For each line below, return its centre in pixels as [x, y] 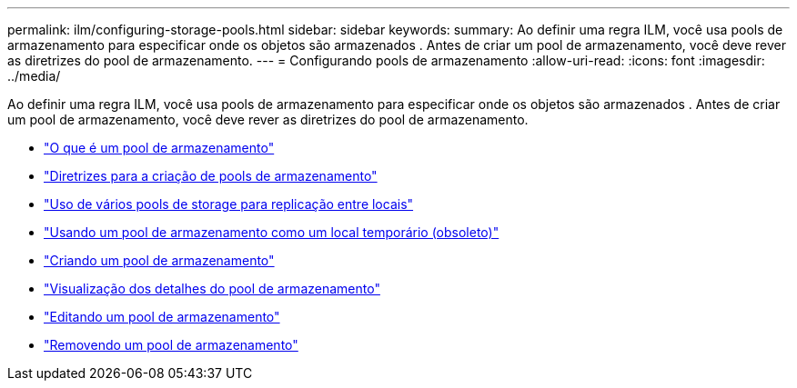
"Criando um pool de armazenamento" [159, 260]
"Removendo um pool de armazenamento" [171, 345]
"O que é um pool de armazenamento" [159, 148]
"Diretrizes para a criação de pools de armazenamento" [211, 176]
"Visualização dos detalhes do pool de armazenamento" [212, 289]
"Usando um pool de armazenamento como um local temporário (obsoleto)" [272, 232]
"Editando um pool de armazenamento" [162, 317]
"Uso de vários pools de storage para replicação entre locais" [229, 204]
